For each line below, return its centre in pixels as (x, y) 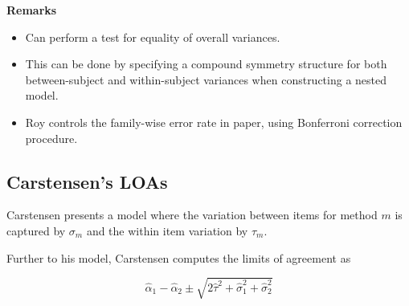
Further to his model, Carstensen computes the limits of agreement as (179, 257)
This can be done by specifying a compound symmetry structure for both (206, 64)
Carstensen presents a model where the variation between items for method (192, 215)
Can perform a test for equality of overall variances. (153, 37)
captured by (36, 230)
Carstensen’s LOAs (87, 181)
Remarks (32, 10)
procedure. (51, 138)
